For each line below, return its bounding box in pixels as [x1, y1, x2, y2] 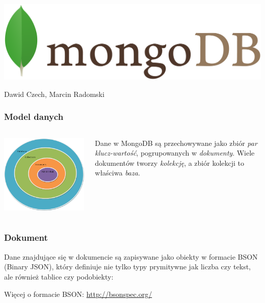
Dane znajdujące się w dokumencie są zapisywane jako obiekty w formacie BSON [4, 251, 258, 262]
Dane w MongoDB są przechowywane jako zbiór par [95, 137, 257, 148]
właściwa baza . [95, 167, 140, 178]
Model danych [4, 110, 64, 123]
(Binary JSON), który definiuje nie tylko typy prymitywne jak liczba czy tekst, [4, 261, 251, 272]
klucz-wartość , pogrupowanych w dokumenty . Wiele [95, 147, 255, 158]
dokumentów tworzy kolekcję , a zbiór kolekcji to [95, 157, 245, 168]
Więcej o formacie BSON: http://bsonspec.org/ [4, 288, 152, 299]
